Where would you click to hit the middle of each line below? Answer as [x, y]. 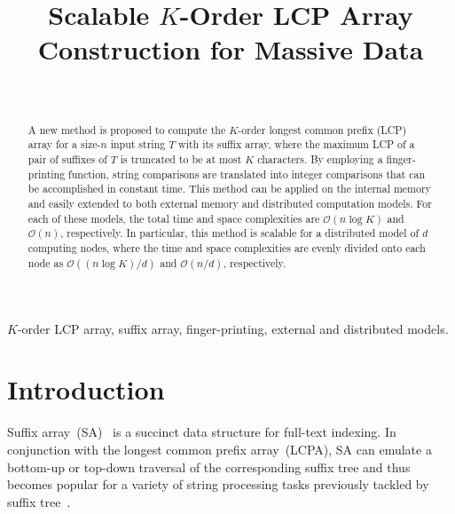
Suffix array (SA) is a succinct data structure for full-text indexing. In [202, 432]
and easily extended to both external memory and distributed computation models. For [230, 203]
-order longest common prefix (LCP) [322, 129]
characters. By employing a [320, 159]
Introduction [86, 389]
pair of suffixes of [67, 159]
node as [46, 262]
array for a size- [64, 144]
